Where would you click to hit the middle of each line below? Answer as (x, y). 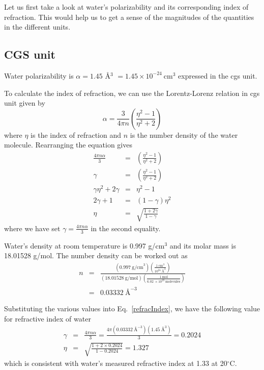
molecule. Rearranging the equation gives (68, 145)
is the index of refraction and (76, 134)
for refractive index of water (48, 318)
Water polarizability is (39, 75)
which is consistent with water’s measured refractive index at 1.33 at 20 (116, 363)
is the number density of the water (184, 134)
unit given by (25, 103)
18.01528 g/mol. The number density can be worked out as (96, 255)
